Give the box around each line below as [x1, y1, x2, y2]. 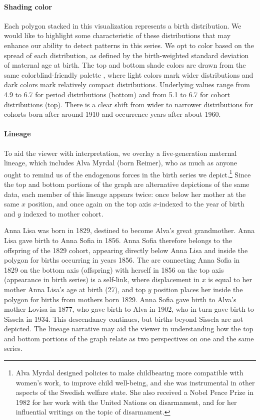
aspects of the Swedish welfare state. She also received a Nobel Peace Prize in [15, 387, 254, 397]
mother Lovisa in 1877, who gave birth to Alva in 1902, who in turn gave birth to [4, 304, 254, 314]
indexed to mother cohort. [23, 208, 103, 219]
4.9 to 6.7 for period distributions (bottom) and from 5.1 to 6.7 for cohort [4, 89, 230, 99]
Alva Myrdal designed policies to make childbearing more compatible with [15, 367, 243, 378]
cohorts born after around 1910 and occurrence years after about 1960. [4, 109, 221, 119]
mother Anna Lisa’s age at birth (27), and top [4, 284, 146, 294]
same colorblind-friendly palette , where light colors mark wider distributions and [4, 69, 253, 80]
